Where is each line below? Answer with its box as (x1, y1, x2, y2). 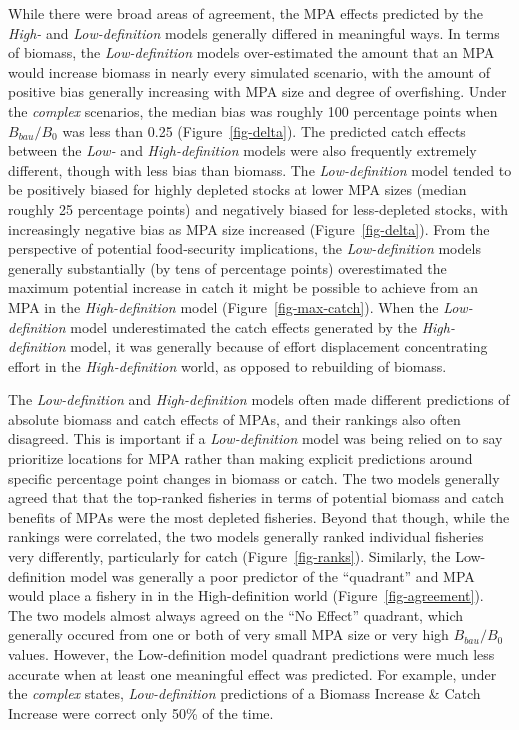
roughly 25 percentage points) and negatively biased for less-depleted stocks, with (8, 198, 508, 219)
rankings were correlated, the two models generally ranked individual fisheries (8, 526, 484, 547)
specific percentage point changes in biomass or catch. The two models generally (8, 467, 500, 488)
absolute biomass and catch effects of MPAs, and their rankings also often (8, 408, 461, 429)
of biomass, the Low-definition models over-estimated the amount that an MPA (8, 42, 495, 63)
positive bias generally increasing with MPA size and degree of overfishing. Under (8, 81, 507, 102)
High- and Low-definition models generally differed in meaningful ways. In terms (8, 22, 500, 43)
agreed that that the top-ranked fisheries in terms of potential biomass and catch (8, 487, 504, 508)
